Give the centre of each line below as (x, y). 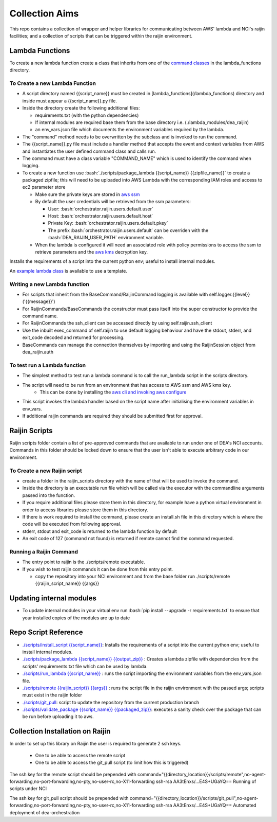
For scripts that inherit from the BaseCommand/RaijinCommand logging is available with (115, 294)
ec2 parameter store (44, 187)
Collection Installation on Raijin (60, 731)
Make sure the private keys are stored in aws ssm (88, 194)
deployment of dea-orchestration (45, 812)
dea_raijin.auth (38, 352)
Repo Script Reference (46, 632)
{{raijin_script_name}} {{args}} (67, 583)
